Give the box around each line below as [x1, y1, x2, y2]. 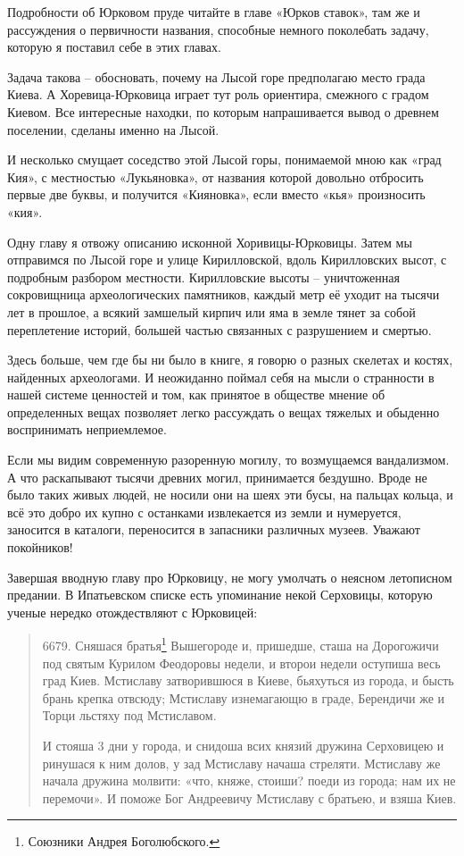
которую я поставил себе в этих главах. [7, 38, 221, 56]
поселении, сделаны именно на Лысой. [7, 120, 220, 138]
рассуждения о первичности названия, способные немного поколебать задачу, [7, 20, 429, 38]
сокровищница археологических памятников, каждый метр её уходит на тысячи [7, 285, 440, 304]
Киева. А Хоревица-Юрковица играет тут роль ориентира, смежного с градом [7, 85, 429, 104]
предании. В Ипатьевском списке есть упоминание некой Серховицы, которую [7, 585, 433, 604]
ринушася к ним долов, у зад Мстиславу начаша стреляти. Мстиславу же [42, 753, 441, 772]
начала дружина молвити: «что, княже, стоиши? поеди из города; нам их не [42, 771, 456, 790]
